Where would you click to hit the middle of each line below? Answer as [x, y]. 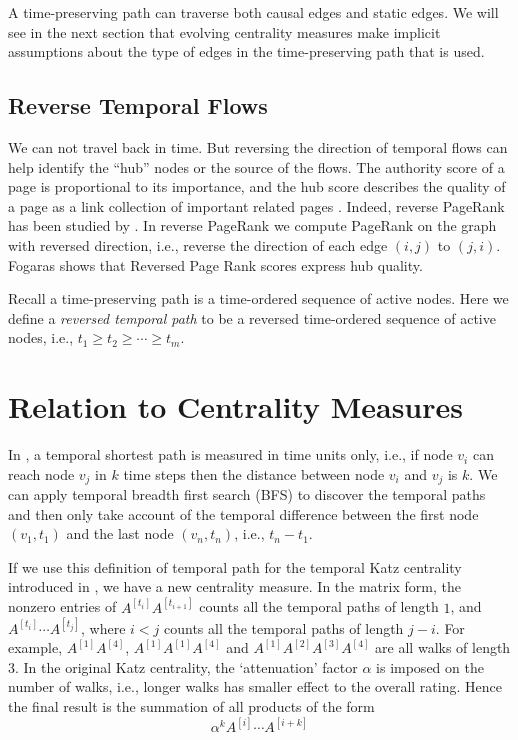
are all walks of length [443, 647]
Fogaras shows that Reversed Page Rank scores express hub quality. [215, 264]
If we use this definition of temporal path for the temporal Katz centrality [235, 566]
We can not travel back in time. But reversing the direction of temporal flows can [258, 146]
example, [35, 647]
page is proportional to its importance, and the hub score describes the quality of [257, 186]
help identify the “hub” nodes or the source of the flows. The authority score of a [256, 166]
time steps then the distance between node [254, 473]
